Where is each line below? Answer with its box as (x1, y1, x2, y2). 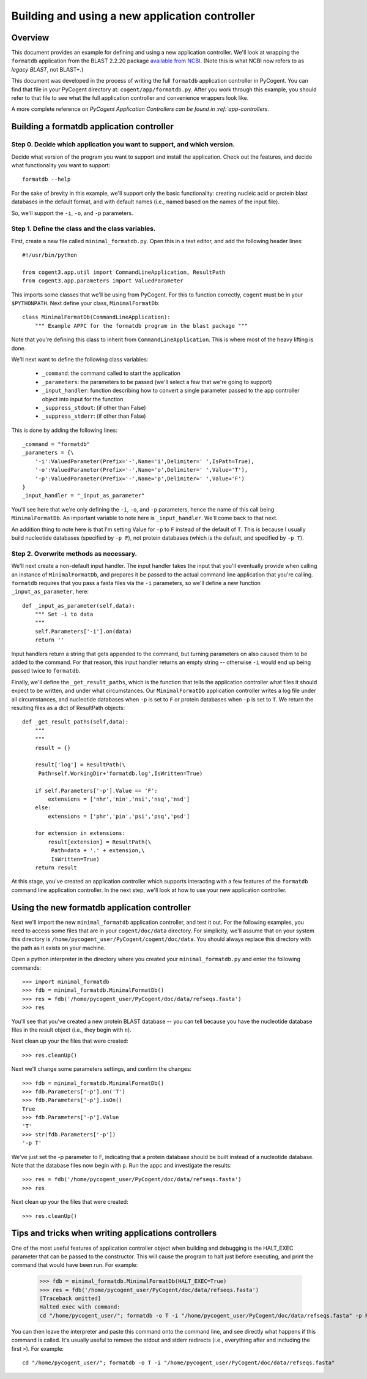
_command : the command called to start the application (42, 369, 180, 377)
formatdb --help (22, 176, 71, 183)
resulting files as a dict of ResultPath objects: (11, 704, 125, 711)
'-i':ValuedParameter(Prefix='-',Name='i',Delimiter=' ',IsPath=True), (34, 458, 254, 465)
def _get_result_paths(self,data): (22, 719, 129, 725)
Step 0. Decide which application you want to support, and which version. (11, 140, 235, 149)
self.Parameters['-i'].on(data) (34, 628, 132, 635)
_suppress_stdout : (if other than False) (42, 404, 146, 411)
